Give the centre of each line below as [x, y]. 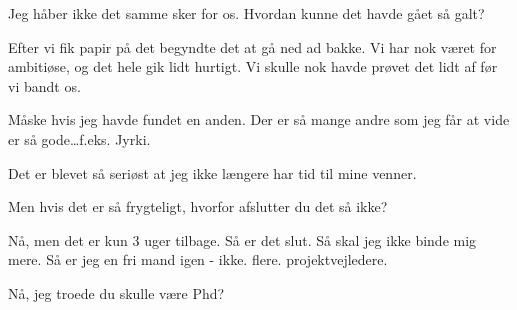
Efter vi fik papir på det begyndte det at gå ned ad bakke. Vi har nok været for [252, 46]
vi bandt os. [44, 85]
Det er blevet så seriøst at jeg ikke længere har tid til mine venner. [212, 172]
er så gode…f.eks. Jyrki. [79, 138]
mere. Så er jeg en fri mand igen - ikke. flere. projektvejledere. [198, 259]
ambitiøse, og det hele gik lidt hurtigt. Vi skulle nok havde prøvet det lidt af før [253, 66]
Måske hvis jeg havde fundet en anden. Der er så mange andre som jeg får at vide [259, 119]
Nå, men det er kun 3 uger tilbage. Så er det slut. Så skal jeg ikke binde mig [242, 239]
